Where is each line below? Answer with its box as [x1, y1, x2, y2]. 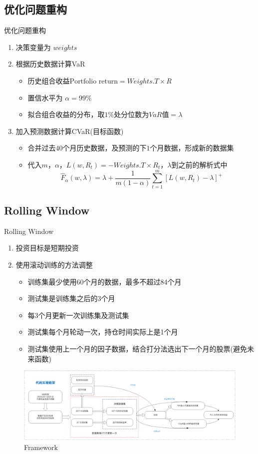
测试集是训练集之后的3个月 [27, 293, 115, 303]
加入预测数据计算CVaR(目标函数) [15, 125, 124, 136]
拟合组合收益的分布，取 [27, 109, 105, 119]
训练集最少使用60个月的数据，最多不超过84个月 [27, 276, 182, 286]
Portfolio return [69, 77, 118, 85]
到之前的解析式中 [171, 159, 228, 169]
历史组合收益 [27, 75, 70, 85]
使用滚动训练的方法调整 [15, 259, 93, 270]
